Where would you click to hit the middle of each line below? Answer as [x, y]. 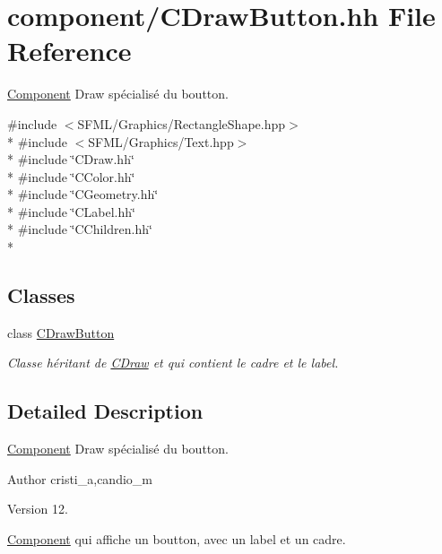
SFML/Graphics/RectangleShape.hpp [182, 123]
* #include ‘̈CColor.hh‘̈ [71, 176]
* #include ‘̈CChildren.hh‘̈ [80, 229]
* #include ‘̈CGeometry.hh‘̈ [83, 194]
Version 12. [38, 509]
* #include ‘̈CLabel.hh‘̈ [71, 211]
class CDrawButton [61, 332]
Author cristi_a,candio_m [80, 478]
